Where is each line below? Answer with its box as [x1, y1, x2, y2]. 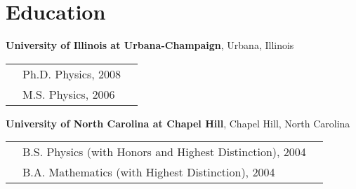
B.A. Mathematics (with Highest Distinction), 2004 [22, 164, 275, 181]
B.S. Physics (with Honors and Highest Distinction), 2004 [22, 143, 306, 160]
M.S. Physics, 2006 [22, 85, 115, 102]
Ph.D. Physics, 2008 [22, 65, 121, 82]
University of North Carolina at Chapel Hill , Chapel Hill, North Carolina [6, 115, 350, 130]
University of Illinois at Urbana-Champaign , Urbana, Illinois [6, 38, 294, 52]
